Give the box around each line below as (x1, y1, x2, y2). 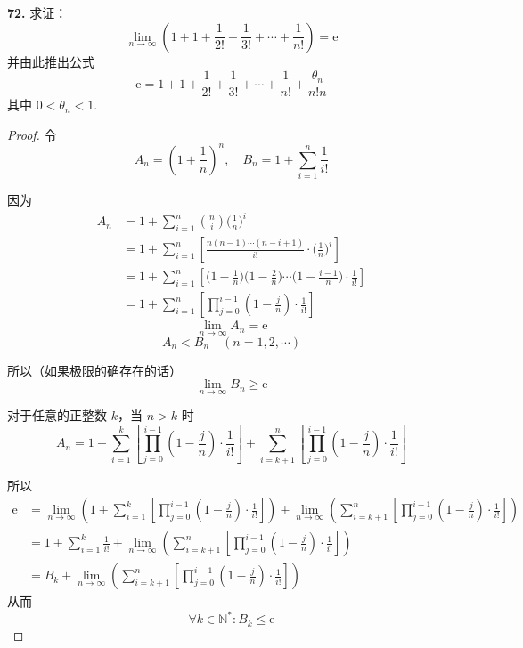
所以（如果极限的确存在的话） (7, 360, 182, 379)
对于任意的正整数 (7, 406, 107, 425)
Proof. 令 (7, 125, 57, 143)
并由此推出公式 (7, 52, 94, 70)
